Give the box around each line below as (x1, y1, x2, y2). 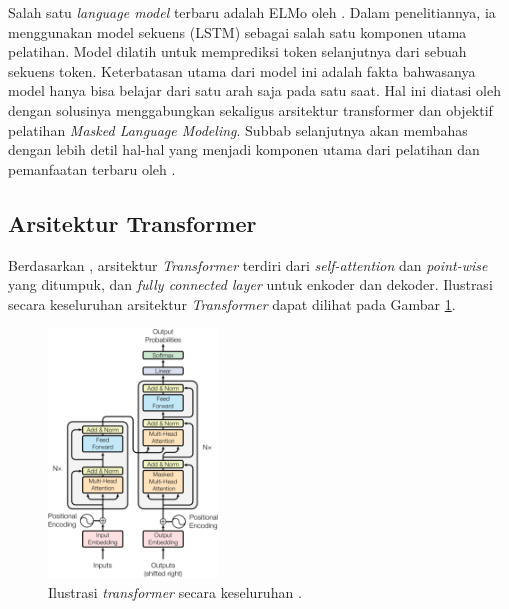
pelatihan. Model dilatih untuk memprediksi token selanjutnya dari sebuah (8, 41, 467, 62)
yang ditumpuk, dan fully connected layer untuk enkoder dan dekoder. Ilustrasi (8, 274, 493, 295)
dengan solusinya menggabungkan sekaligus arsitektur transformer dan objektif (8, 99, 493, 120)
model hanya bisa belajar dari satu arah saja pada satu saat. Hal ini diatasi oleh (8, 80, 501, 101)
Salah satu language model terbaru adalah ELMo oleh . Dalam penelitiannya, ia (8, 2, 496, 22)
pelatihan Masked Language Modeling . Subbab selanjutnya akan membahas (8, 119, 468, 140)
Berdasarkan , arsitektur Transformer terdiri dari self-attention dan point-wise (8, 254, 488, 275)
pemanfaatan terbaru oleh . (8, 158, 176, 179)
